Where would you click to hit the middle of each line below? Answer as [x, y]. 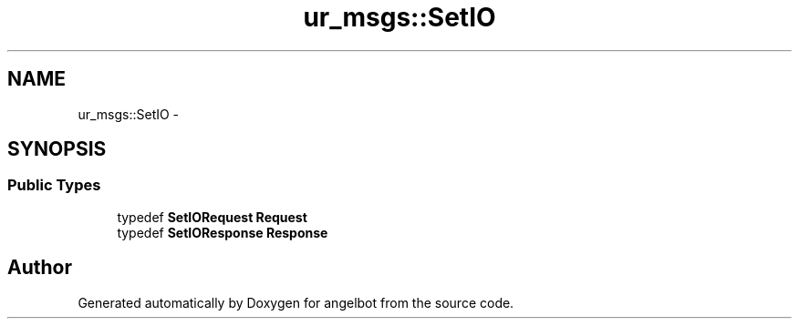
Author [40, 268]
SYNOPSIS [57, 149]
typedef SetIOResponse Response [223, 232]
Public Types [54, 185]
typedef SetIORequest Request [212, 217]
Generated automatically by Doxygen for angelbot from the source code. [296, 302]
